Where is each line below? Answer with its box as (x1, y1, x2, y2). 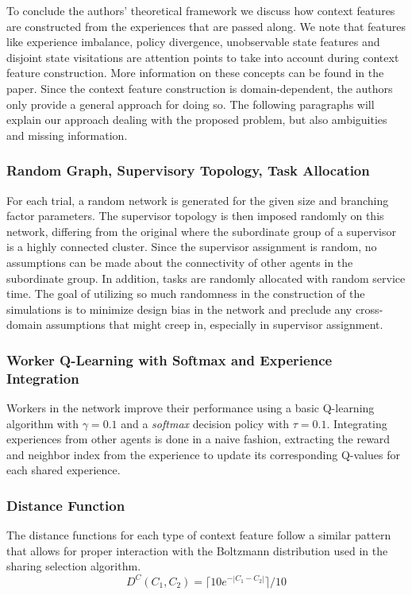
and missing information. (6, 126, 128, 143)
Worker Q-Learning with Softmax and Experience (6, 350, 333, 369)
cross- (355, 300, 383, 317)
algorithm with (6, 415, 79, 431)
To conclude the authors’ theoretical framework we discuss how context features (6, 2, 395, 18)
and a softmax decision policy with (121, 415, 290, 431)
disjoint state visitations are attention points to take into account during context (6, 48, 399, 65)
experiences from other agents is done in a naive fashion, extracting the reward (6, 431, 391, 447)
